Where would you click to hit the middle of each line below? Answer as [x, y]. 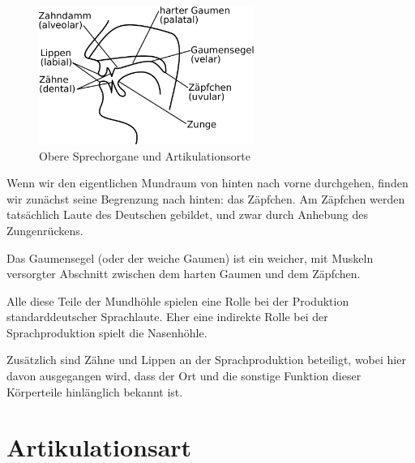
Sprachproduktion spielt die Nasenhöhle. [107, 332]
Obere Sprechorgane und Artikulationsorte [145, 155]
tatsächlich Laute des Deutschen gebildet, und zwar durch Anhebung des [188, 214]
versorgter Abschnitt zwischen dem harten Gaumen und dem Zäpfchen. [184, 274]
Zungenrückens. [45, 230]
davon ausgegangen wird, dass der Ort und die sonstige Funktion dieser [184, 376]
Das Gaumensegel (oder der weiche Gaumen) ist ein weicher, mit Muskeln [190, 257]
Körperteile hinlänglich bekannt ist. [95, 391]
